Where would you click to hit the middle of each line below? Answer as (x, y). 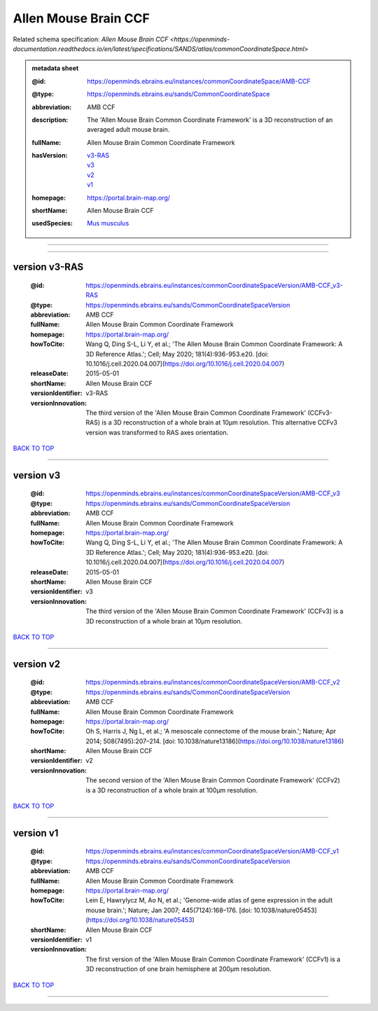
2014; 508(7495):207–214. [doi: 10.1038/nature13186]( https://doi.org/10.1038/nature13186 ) (215, 741)
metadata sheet (55, 68)
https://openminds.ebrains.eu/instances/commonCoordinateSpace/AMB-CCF (199, 81)
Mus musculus (108, 223)
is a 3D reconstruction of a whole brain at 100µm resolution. (172, 790)
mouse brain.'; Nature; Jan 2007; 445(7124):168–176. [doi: (169, 910)
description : (50, 120)
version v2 (37, 664)
